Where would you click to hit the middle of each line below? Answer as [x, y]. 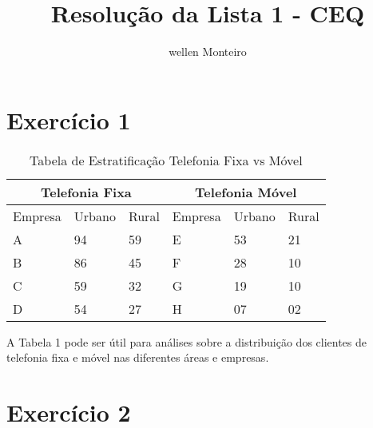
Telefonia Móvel [246, 192]
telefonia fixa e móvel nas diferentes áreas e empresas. [138, 357]
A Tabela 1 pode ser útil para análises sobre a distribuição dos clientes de [187, 341]
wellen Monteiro [208, 52]
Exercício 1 [69, 119]
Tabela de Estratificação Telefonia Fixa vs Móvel [166, 160]
